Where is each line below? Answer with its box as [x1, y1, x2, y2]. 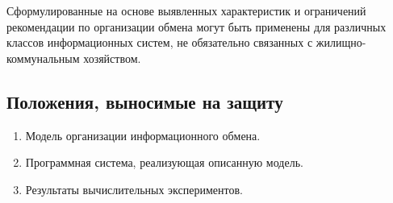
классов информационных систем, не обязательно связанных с [6, 34, 313, 51]
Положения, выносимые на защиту [6, 89, 283, 114]
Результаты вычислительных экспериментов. [25, 180, 243, 197]
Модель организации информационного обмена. [25, 126, 261, 143]
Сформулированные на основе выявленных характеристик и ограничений [6, 2, 366, 19]
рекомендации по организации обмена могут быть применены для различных [6, 18, 387, 35]
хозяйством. [83, 49, 141, 66]
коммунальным [6, 49, 80, 66]
